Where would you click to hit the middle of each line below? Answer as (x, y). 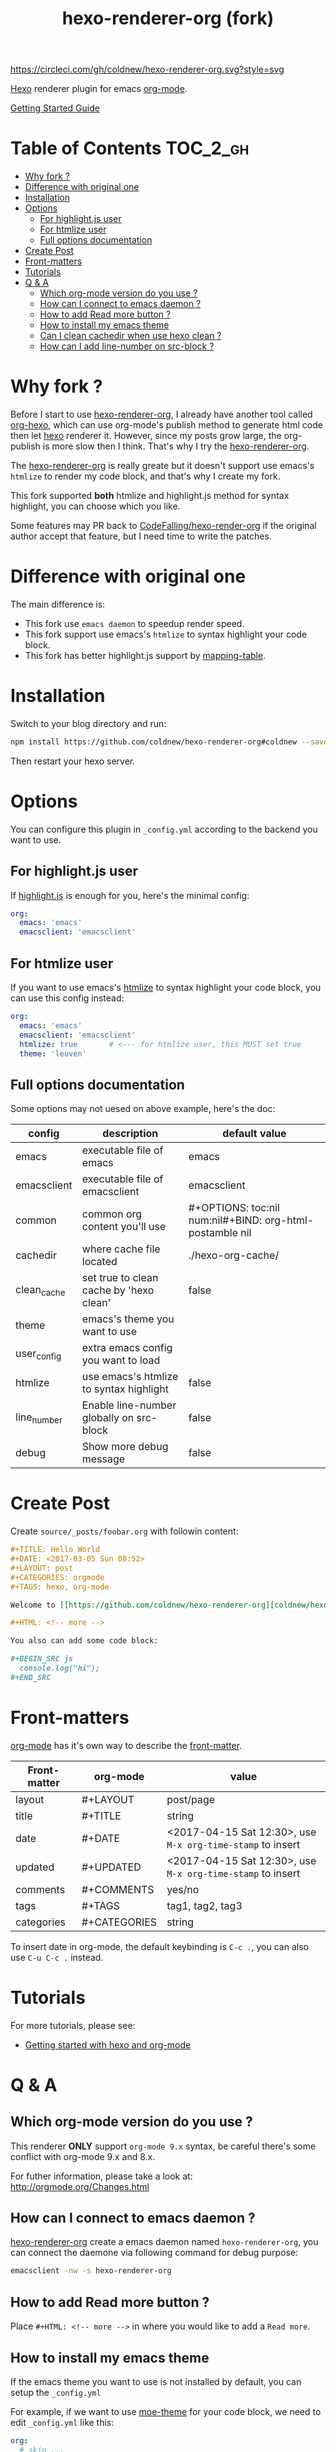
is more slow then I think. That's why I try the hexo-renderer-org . (176, 446)
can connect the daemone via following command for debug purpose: (154, 2253)
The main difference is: (58, 604)
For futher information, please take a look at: (101, 2176)
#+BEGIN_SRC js (42, 1659)
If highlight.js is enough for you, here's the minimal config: (130, 895)
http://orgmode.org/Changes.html (80, 2186)
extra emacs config (127, 1348)
